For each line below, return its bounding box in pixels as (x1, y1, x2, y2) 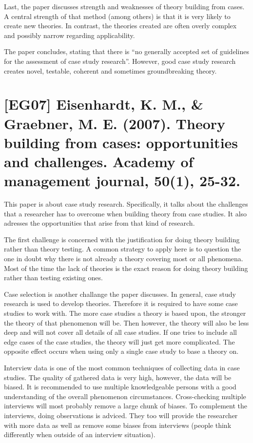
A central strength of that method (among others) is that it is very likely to (4, 11, 231, 21)
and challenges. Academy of (4, 151, 194, 171)
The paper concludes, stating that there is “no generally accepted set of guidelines (4, 46, 249, 57)
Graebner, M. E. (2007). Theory (4, 113, 226, 133)
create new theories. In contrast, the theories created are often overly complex (4, 20, 237, 31)
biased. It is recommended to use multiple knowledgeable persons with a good (4, 382, 236, 392)
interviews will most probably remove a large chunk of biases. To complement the (4, 401, 247, 411)
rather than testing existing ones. (4, 272, 103, 283)
